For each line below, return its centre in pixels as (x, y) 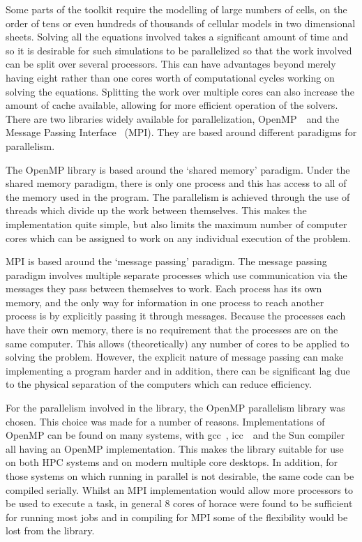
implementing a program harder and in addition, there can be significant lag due (178, 370)
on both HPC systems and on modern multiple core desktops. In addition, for (172, 462)
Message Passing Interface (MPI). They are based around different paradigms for (181, 132)
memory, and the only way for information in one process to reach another (165, 302)
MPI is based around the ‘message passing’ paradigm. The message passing (166, 261)
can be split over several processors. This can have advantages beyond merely (171, 64)
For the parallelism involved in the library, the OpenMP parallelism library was (175, 408)
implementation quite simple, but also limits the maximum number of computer (176, 224)
